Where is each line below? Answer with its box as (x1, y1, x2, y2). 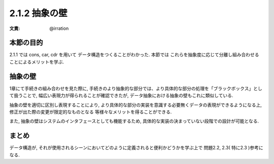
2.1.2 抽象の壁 (9, 8, 68, 19)
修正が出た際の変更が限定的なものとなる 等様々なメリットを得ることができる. (9, 109, 172, 115)
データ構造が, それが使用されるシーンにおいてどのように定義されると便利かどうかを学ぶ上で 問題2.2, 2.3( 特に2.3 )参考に (9, 145, 263, 151)
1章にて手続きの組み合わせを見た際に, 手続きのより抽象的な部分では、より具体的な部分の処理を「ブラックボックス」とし (9, 85, 262, 91)
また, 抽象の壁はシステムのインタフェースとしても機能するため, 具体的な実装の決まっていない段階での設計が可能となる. (9, 118, 259, 124)
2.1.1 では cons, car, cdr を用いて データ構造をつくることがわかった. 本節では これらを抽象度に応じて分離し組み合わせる (9, 52, 259, 58)
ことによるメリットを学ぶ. (9, 59, 64, 65)
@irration (49, 25, 69, 31)
